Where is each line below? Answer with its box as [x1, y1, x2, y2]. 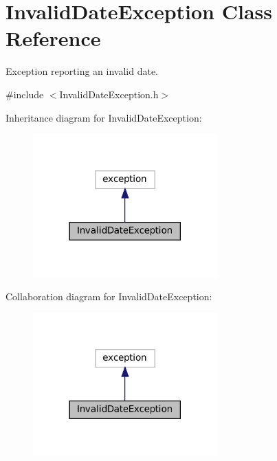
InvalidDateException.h [59, 87, 159, 101]
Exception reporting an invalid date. [5, 64, 158, 78]
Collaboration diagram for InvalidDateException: [5, 289, 212, 303]
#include [5, 87, 44, 101]
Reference [5, 24, 101, 52]
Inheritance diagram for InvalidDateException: [5, 110, 202, 124]
